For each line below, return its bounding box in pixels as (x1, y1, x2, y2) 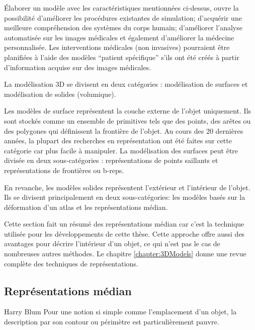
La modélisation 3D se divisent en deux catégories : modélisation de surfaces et (4, 79, 248, 89)
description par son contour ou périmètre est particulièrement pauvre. (4, 316, 219, 327)
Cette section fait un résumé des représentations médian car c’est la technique (4, 218, 244, 229)
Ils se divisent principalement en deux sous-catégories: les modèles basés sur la (4, 192, 245, 202)
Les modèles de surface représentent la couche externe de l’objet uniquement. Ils (4, 105, 251, 116)
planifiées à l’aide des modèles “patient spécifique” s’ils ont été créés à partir (4, 51, 239, 62)
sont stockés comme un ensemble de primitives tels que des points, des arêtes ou (4, 115, 251, 126)
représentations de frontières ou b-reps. (4, 164, 124, 175)
